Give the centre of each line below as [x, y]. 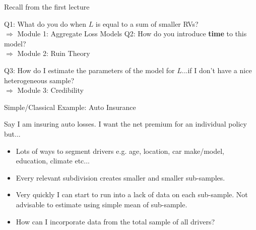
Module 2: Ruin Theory [54, 53]
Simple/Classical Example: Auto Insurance [70, 107]
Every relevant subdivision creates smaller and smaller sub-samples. [120, 177]
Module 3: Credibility [50, 90]
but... [12, 133]
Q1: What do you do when [45, 23]
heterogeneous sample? [39, 80]
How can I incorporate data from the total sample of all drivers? [115, 221]
